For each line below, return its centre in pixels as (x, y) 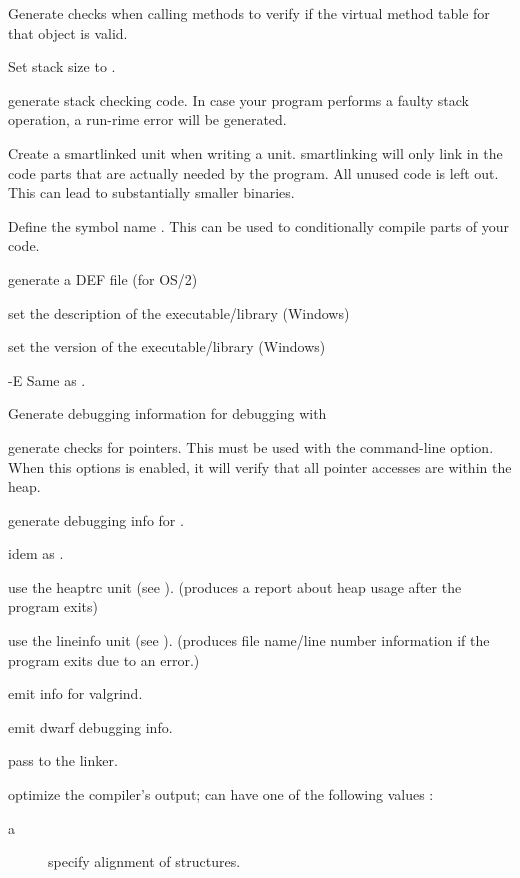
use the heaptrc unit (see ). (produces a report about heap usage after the (235, 586)
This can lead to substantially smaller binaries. (151, 192)
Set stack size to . (62, 66)
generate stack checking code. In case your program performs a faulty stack (238, 99)
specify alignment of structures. (144, 861)
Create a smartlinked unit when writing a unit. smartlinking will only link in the (255, 152)
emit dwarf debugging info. (90, 726)
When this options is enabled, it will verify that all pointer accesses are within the (260, 466)
